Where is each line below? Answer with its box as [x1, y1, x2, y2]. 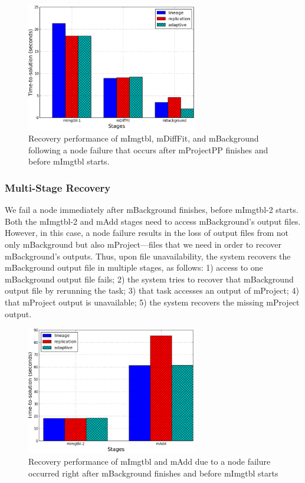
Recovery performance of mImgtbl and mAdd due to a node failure [28, 455, 271, 468]
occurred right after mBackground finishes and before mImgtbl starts [28, 466, 278, 479]
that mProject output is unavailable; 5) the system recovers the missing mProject [5, 295, 300, 308]
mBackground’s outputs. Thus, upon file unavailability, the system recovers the [5, 249, 291, 262]
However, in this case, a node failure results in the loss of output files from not [5, 226, 288, 239]
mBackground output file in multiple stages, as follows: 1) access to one [5, 261, 263, 274]
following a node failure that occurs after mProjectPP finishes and [28, 143, 268, 156]
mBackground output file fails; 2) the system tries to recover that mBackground [5, 272, 294, 285]
